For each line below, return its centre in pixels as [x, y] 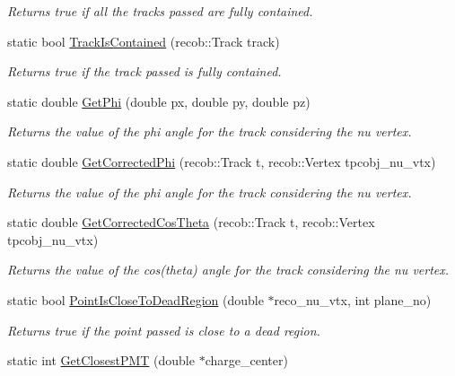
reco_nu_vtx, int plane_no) [353, 299]
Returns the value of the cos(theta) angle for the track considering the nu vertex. [228, 270]
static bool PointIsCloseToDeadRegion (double [136, 299]
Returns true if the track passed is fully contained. [144, 71]
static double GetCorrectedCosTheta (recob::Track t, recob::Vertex [191, 222]
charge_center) [246, 360]
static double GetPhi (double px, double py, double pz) [159, 101]
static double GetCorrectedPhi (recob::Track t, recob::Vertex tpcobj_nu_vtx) [222, 161]
